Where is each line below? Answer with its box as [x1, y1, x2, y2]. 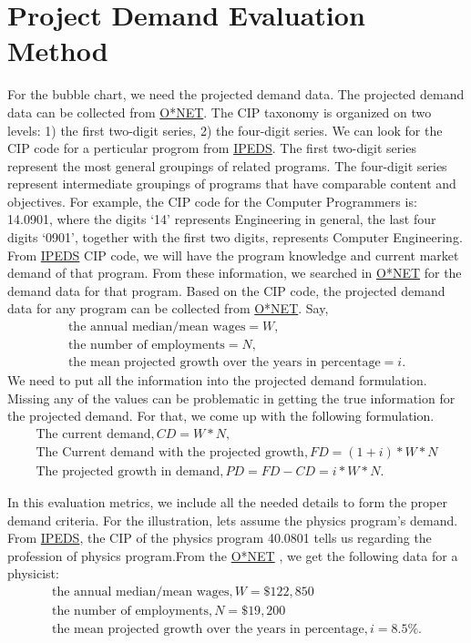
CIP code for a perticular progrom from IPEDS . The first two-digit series [7, 138, 416, 158]
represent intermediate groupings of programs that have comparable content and [7, 174, 456, 193]
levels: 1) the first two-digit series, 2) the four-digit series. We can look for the [7, 120, 443, 139]
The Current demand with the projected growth [36, 445, 304, 459]
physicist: [7, 564, 59, 583]
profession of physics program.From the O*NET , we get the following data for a [7, 546, 458, 565]
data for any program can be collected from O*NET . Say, [7, 299, 329, 318]
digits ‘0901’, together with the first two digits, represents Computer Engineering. [7, 228, 463, 247]
